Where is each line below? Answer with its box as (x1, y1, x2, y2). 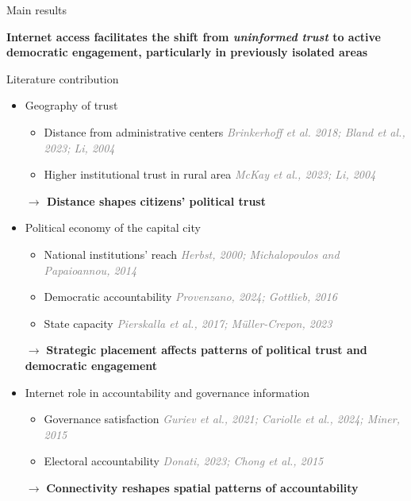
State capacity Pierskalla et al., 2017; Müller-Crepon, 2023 (44, 314, 332, 331)
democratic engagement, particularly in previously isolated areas (6, 44, 368, 60)
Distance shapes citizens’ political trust (46, 192, 266, 209)
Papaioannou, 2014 (44, 261, 137, 278)
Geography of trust (25, 97, 118, 114)
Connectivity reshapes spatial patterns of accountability (46, 479, 359, 495)
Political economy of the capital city (25, 219, 201, 236)
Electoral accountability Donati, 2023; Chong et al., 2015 (44, 453, 324, 469)
